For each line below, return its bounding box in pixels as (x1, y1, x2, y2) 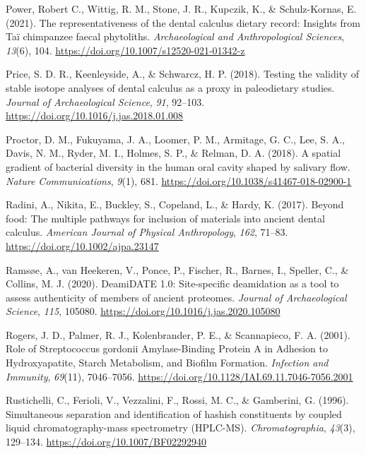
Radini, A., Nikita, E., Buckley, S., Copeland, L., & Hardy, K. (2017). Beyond (6, 197, 344, 212)
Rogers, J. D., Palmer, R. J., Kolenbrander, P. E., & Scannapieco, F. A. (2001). (6, 327, 350, 342)
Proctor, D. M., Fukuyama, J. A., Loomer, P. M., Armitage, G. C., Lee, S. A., (6, 131, 345, 146)
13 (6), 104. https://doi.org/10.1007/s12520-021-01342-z (6, 42, 245, 57)
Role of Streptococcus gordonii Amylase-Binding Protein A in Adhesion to (6, 341, 328, 356)
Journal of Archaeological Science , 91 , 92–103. (6, 94, 205, 109)
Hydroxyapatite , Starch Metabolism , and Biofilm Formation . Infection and (6, 355, 329, 370)
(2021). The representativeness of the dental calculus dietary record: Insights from (6, 15, 360, 30)
